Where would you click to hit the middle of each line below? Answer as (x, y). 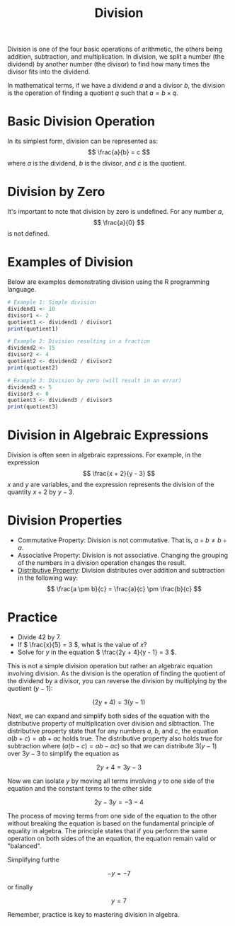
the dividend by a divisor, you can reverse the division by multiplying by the (117, 680)
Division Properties (65, 521)
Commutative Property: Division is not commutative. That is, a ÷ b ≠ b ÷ (122, 540)
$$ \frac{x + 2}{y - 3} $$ (119, 474)
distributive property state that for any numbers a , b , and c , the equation (113, 731)
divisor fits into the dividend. (49, 72)
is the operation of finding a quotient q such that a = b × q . (93, 93)
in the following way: (48, 578)
